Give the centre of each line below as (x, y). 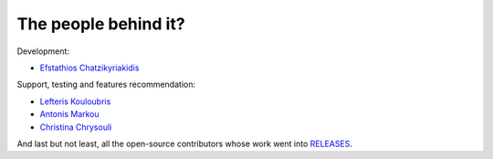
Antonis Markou (69, 114)
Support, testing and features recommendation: (106, 85)
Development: (43, 51)
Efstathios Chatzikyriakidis (89, 68)
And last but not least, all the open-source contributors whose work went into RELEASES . (185, 143)
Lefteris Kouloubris (75, 101)
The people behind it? (101, 24)
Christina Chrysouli (76, 127)
